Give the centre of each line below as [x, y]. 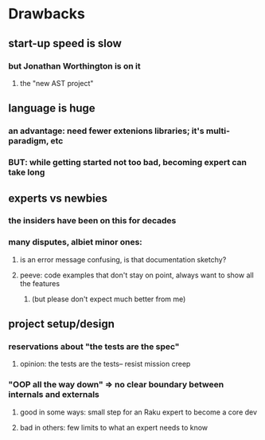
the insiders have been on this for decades [92, 221]
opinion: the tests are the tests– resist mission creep [105, 364]
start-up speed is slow [65, 43]
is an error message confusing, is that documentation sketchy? [123, 259]
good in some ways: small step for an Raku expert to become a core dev [138, 412]
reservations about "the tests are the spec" [94, 347]
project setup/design [62, 324]
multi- [218, 131]
